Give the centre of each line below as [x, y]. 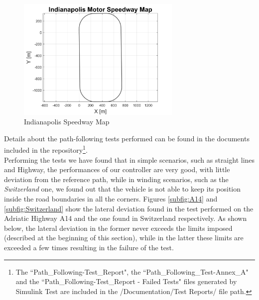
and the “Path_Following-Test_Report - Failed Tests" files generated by [126, 281]
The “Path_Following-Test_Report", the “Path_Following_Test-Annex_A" [132, 271]
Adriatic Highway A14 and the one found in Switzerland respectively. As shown [126, 218]
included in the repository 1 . [46, 149]
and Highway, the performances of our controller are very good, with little [117, 169]
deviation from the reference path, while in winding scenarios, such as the [116, 179]
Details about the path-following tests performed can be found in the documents [127, 138]
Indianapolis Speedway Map [67, 122]
